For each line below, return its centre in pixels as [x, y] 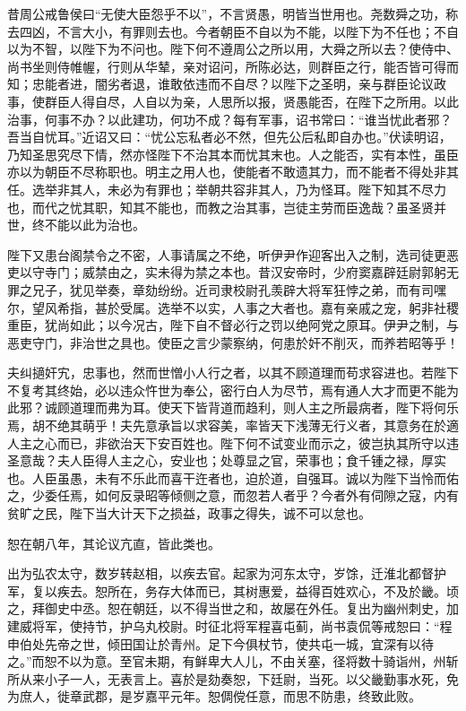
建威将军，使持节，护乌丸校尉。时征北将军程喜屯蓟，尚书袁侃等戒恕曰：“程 [230, 626]
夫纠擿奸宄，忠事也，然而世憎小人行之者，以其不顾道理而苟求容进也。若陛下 [233, 373]
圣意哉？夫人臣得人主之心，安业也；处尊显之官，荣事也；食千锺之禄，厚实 [227, 460]
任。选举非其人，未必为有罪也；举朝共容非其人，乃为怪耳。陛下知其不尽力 [227, 189]
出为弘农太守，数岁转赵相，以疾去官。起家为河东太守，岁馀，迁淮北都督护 [227, 573]
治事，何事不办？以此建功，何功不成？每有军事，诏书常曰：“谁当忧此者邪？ [230, 119]
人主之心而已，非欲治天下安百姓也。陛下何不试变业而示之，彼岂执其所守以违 [233, 442]
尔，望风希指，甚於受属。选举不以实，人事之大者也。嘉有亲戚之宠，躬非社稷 [233, 307]
